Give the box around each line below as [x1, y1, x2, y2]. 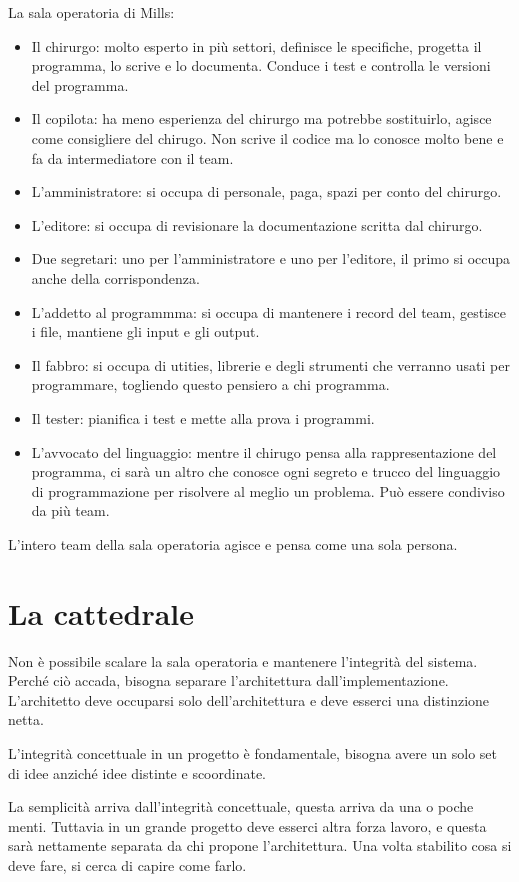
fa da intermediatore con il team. [31, 147, 234, 168]
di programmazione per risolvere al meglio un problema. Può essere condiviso [31, 480, 505, 501]
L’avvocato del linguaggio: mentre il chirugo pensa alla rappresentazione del [31, 441, 497, 462]
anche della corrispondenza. [31, 267, 200, 288]
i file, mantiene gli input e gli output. [31, 321, 260, 342]
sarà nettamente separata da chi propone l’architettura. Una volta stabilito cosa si [8, 835, 512, 856]
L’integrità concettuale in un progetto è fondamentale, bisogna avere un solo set [8, 742, 497, 763]
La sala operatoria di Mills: [8, 2, 175, 22]
